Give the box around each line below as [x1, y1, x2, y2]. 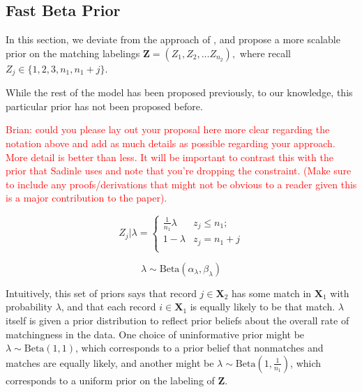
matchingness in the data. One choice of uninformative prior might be [6, 326, 305, 341]
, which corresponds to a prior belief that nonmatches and [75, 340, 324, 355]
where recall [239, 45, 291, 60]
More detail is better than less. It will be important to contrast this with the [6, 149, 333, 164]
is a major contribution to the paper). [6, 190, 167, 205]
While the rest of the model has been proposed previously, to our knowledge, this [6, 85, 353, 100]
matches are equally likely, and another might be [6, 355, 214, 370]
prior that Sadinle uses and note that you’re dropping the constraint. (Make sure [6, 163, 352, 178]
